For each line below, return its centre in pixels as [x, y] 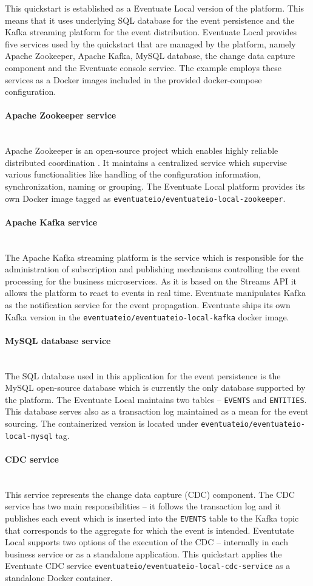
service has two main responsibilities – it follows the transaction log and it [143, 506]
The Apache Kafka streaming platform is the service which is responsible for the [154, 257]
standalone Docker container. [59, 577]
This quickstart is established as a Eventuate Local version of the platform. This [155, 8]
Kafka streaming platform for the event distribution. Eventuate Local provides [151, 32]
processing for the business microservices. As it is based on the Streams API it [151, 281]
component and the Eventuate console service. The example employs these [143, 67]
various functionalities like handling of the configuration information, [133, 174]
